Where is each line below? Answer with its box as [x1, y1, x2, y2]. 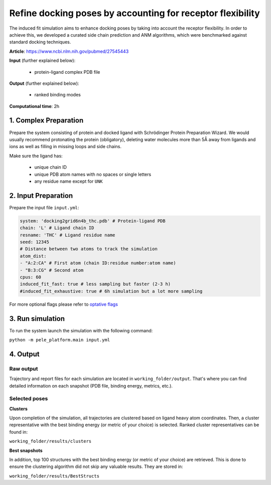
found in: [9, 429, 28, 435]
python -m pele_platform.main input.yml [9, 337, 110, 342]
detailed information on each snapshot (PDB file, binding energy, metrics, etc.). [9, 383, 173, 389]
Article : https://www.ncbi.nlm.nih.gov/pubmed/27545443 [9, 48, 129, 54]
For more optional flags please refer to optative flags [9, 301, 118, 307]
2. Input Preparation [9, 191, 73, 200]
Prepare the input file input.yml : [9, 204, 79, 210]
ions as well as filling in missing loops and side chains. [9, 144, 121, 150]
